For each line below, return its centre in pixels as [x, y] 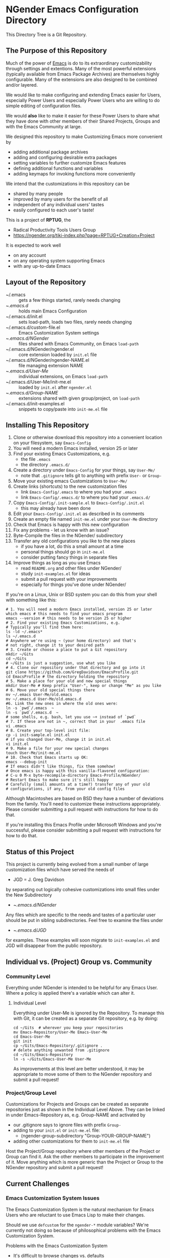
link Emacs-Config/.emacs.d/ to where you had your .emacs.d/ [86, 497]
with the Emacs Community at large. [44, 126]
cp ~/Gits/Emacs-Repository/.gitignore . [58, 1046]
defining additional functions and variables [58, 168]
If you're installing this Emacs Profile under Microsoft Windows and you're [84, 825]
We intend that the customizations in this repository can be [68, 184]
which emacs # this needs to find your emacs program [64, 614]
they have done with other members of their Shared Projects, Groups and [83, 121]
